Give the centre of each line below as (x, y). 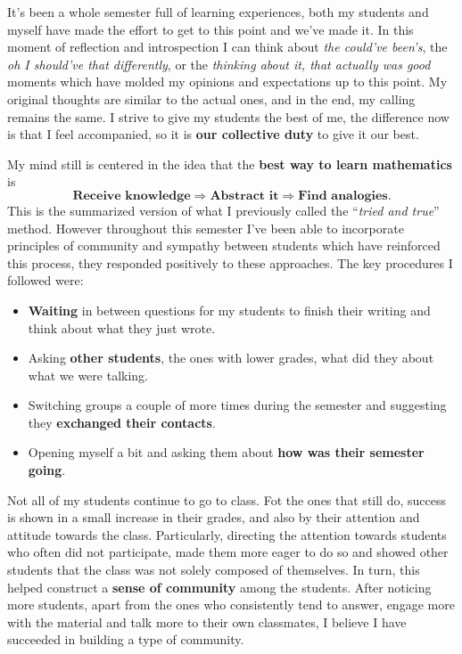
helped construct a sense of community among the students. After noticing (219, 587)
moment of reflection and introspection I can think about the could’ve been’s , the (227, 47)
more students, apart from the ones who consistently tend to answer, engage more (231, 605)
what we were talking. (88, 375)
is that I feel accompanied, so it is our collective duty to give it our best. (213, 134)
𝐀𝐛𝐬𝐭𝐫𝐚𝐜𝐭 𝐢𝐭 (244, 196)
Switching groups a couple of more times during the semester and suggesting (237, 405)
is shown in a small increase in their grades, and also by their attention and (214, 517)
